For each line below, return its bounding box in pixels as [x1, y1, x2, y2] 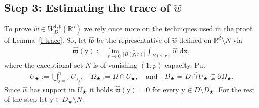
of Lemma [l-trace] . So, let [4, 34, 87, 45]
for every [152, 84, 179, 94]
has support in [30, 84, 75, 94]
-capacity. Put [162, 59, 206, 70]
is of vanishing [93, 59, 138, 70]
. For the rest [214, 84, 255, 94]
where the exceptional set [4, 59, 83, 70]
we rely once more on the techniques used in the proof [84, 23, 252, 34]
